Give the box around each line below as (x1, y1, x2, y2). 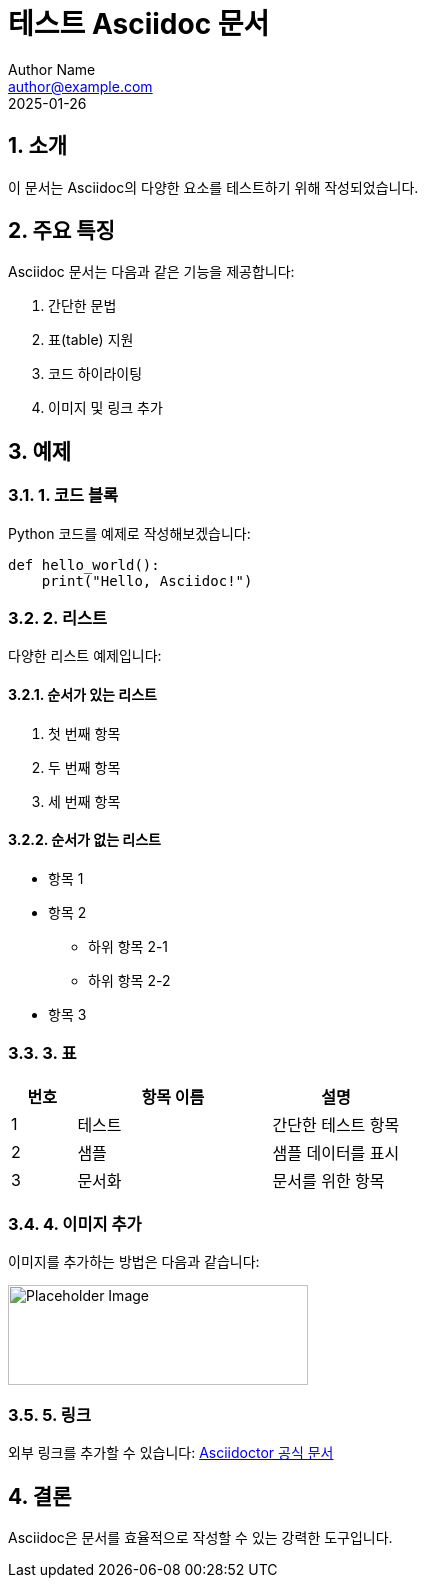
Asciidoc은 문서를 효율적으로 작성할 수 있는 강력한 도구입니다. (8, 1528, 393, 1546)
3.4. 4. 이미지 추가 (8, 1213, 142, 1234)
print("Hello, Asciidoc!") (41, 572, 253, 589)
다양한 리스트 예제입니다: (8, 647, 162, 665)
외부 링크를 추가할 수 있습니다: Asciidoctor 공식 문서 (8, 1444, 334, 1462)
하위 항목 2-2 (88, 971, 171, 989)
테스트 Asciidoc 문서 (8, 7, 270, 41)
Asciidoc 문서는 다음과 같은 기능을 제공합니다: (8, 263, 295, 281)
